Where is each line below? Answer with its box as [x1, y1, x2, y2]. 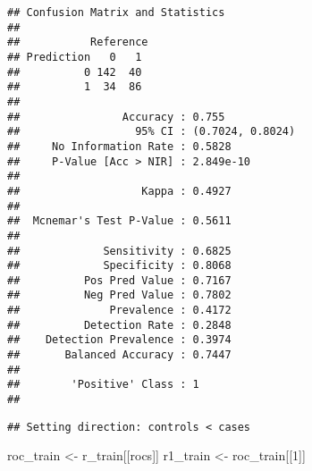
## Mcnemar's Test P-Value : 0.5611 [7, 214, 232, 228]
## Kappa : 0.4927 [7, 184, 232, 198]
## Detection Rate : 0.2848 [7, 318, 232, 332]
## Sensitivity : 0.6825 [7, 244, 232, 257]
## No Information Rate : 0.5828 [7, 139, 232, 153]
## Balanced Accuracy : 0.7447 [7, 349, 232, 362]
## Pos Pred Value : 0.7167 [7, 273, 232, 287]
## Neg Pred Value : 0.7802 [7, 289, 232, 302]
